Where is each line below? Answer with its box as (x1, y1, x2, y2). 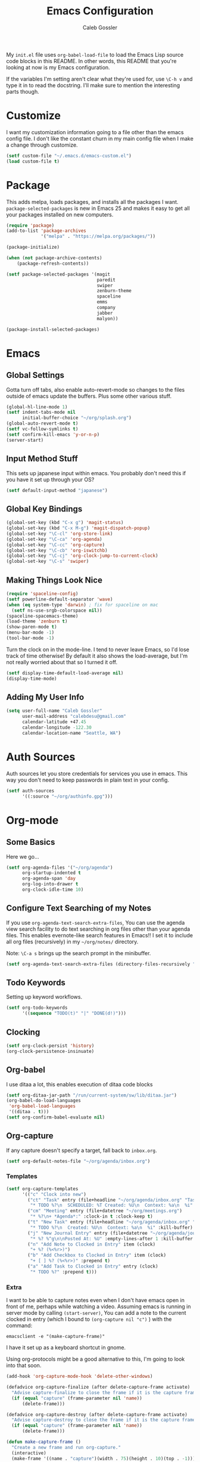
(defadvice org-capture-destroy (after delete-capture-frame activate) (6, 1411, 187, 1417)
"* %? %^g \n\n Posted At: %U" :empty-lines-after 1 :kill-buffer (30, 1235, 193, 1241)
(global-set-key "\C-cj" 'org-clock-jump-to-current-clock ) (6, 553, 159, 559)
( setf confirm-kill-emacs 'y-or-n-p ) (6, 431, 100, 438)
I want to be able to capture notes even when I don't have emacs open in (6, 1297, 185, 1304)
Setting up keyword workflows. (6, 993, 82, 1001)
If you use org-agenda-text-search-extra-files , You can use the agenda (6, 919, 185, 926)
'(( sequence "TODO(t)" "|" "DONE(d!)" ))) (21, 1011, 127, 1017)
